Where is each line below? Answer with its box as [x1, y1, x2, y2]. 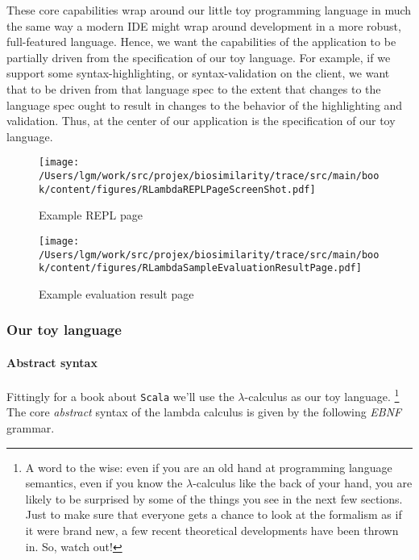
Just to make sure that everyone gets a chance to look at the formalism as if [25, 506, 402, 523]
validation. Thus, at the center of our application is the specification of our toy [6, 112, 396, 129]
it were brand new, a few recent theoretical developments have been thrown [25, 521, 399, 538]
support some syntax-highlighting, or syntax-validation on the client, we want [6, 65, 390, 81]
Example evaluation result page [39, 285, 194, 302]
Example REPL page [39, 207, 143, 224]
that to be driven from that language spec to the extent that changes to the [6, 80, 381, 97]
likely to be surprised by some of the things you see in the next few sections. [25, 490, 403, 507]
